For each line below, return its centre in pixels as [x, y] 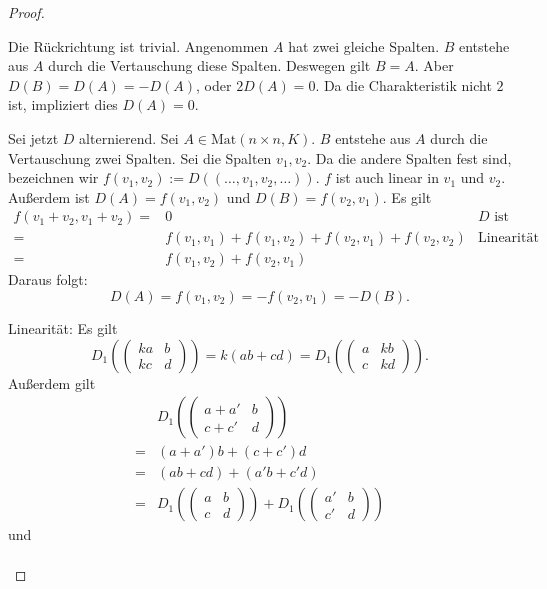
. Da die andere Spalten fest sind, [409, 157]
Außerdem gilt [52, 382]
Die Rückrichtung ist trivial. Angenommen [138, 45]
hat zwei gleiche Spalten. [364, 45]
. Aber [434, 65]
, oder [214, 84]
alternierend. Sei [129, 137]
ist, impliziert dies [63, 104]
